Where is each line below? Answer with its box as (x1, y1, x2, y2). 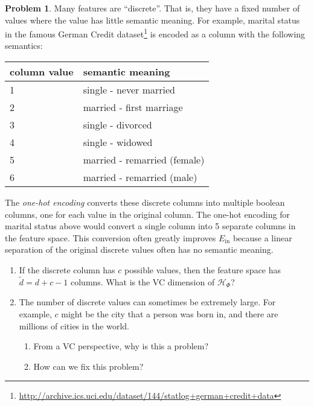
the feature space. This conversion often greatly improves (5, 231, 216, 244)
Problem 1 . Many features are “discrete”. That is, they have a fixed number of (5, 2, 300, 14)
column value (10, 65, 74, 79)
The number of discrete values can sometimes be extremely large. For (19, 296, 276, 308)
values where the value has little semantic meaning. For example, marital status (5, 13, 300, 26)
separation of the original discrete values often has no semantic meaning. (5, 243, 274, 256)
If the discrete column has (19, 264, 115, 276)
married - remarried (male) (83, 170, 197, 185)
